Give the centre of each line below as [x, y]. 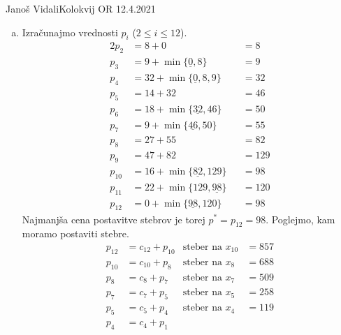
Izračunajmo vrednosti [70, 32]
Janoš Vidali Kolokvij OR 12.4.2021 [81, 8]
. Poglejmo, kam [300, 219]
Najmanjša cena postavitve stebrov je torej [114, 219]
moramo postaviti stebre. [75, 233]
